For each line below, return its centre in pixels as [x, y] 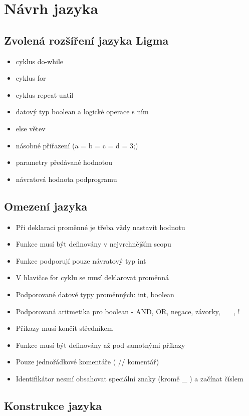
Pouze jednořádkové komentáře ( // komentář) [87, 362]
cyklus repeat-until [45, 94]
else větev [31, 128]
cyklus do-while [39, 61]
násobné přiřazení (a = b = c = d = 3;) [77, 145]
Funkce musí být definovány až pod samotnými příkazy [100, 345]
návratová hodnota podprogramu [66, 179]
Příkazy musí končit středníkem [64, 328]
